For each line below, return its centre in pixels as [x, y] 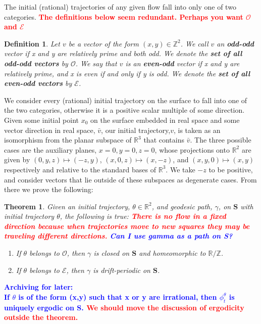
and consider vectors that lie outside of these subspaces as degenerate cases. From [130, 179]
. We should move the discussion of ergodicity [163, 307]
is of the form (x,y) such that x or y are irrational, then [118, 296]
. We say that [96, 63]
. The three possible [221, 140]
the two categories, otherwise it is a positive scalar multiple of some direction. [124, 110]
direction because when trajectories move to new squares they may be [127, 226]
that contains [164, 140]
